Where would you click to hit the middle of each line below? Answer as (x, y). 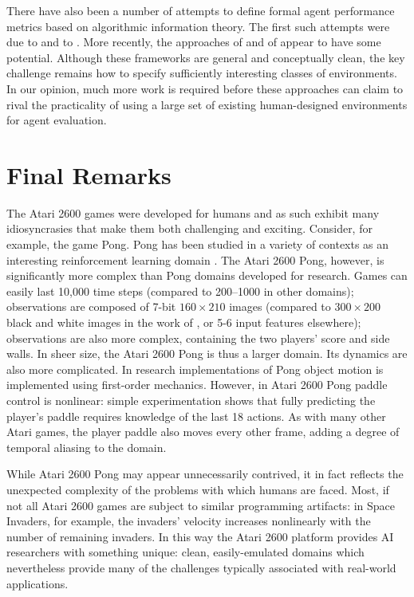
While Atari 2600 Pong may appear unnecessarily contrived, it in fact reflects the (205, 474)
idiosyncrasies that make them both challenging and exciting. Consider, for (189, 228)
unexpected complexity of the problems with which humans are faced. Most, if (198, 489)
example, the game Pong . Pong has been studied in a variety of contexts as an (198, 244)
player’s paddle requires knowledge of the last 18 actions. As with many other (196, 416)
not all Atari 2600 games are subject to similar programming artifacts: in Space (201, 505)
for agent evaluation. (57, 120)
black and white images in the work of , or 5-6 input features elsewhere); (184, 322)
